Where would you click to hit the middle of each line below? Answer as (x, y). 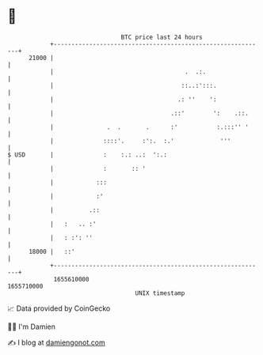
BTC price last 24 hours (162, 37)
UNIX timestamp (160, 293)
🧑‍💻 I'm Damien (32, 327)
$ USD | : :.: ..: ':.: (88, 155)
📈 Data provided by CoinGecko (59, 308)
